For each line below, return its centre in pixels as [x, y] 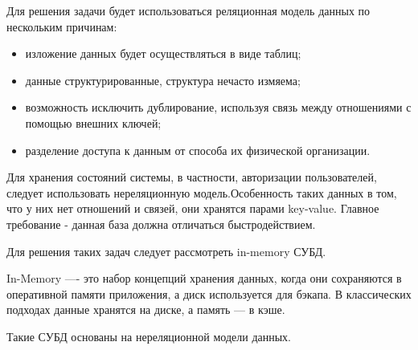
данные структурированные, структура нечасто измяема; [163, 80]
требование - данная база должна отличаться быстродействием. [161, 224]
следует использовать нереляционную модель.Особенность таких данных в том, [202, 192]
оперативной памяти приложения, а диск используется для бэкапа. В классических [209, 293]
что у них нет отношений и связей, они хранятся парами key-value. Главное [193, 208]
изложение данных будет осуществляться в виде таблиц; [163, 53]
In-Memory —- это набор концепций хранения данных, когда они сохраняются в [204, 278]
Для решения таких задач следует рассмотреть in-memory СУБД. [166, 251]
